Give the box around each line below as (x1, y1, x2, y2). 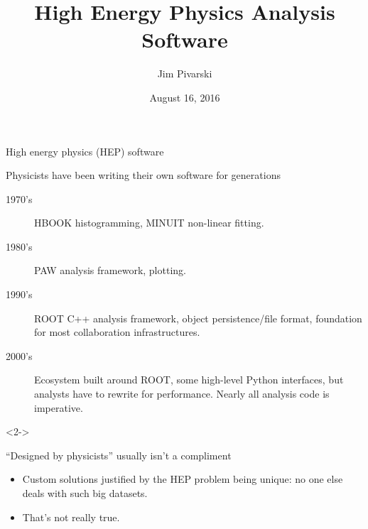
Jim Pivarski (157, 66, 212, 81)
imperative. (34, 400, 83, 415)
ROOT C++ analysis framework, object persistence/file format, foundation (34, 310, 362, 325)
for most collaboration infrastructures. (34, 325, 200, 339)
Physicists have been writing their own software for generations (6, 168, 281, 182)
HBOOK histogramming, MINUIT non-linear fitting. (34, 215, 264, 230)
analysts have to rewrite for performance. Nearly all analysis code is (34, 386, 330, 401)
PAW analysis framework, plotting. (34, 263, 186, 278)
